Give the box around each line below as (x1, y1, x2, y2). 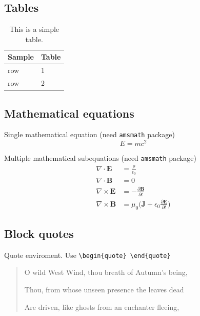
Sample (8, 51, 34, 62)
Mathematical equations (4, 105, 134, 121)
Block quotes (4, 225, 74, 241)
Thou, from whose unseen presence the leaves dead (24, 284, 184, 295)
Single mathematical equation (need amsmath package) (4, 129, 175, 140)
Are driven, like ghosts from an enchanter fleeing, (24, 301, 179, 312)
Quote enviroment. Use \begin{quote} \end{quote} (4, 249, 171, 260)
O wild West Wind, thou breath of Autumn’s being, (24, 267, 188, 277)
